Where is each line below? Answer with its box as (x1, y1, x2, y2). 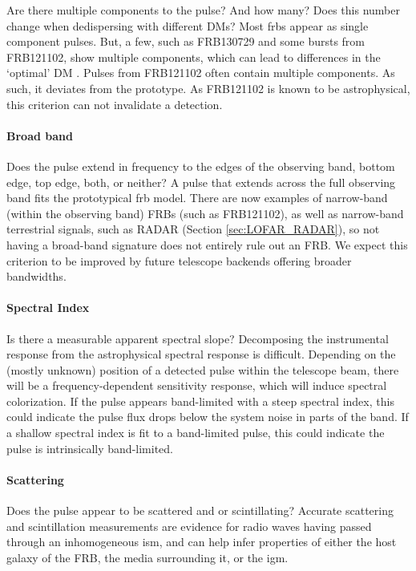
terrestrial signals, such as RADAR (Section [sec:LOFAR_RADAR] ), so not (6, 221, 380, 237)
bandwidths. (6, 268, 67, 285)
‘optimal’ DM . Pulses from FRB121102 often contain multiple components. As (6, 64, 395, 81)
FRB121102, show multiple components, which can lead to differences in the (6, 48, 381, 65)
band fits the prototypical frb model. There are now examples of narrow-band (6, 189, 388, 206)
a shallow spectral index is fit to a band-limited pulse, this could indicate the (6, 424, 385, 441)
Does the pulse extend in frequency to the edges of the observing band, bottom (6, 157, 395, 174)
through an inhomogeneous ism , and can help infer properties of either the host (6, 533, 397, 550)
